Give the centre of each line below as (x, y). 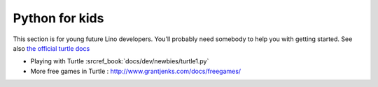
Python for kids (58, 18)
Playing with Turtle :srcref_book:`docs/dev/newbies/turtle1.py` (120, 61)
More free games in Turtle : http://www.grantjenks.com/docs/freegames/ (136, 71)
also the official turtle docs (51, 48)
